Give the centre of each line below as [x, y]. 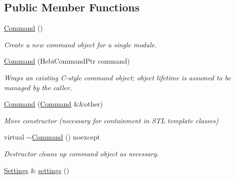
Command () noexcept [66, 137]
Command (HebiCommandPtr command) [67, 61]
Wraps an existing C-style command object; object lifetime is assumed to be [117, 77]
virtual [14, 137]
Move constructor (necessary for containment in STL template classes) [111, 120]
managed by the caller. [38, 87]
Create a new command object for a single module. [80, 44]
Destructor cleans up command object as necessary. [82, 153]
